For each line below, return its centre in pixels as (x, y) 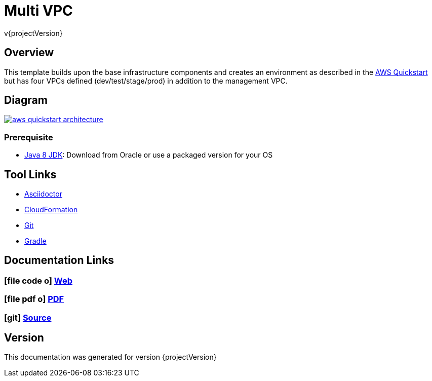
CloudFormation (51, 210)
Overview (29, 53)
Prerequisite (29, 137)
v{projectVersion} (33, 33)
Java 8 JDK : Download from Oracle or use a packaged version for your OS (149, 155)
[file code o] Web (38, 280)
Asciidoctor (43, 194)
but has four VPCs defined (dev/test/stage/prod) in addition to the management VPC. (146, 81)
